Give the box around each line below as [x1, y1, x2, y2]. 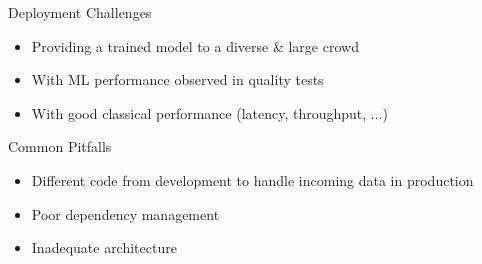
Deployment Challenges [8, 2, 152, 22]
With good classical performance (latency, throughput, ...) [31, 102, 388, 123]
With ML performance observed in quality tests [31, 69, 324, 90]
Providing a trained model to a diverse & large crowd [31, 35, 359, 56]
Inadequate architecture [31, 237, 177, 258]
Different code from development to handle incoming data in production [31, 169, 474, 190]
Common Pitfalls [8, 136, 112, 157]
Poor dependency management [31, 203, 220, 224]
